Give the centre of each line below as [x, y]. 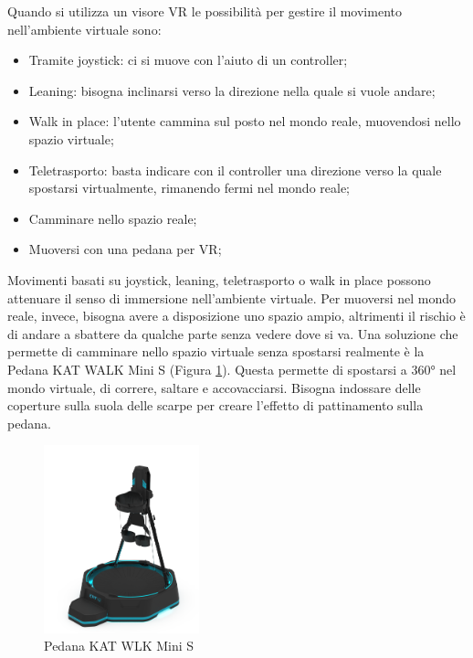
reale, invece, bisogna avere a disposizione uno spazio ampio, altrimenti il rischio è [236, 316]
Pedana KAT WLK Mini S [119, 646]
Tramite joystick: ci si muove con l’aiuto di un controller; [188, 60]
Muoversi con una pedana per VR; [125, 249]
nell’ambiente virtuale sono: [84, 29]
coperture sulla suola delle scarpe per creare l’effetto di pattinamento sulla [215, 405]
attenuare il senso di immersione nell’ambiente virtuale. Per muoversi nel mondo [232, 297]
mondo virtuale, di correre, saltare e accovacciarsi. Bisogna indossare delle [214, 387]
